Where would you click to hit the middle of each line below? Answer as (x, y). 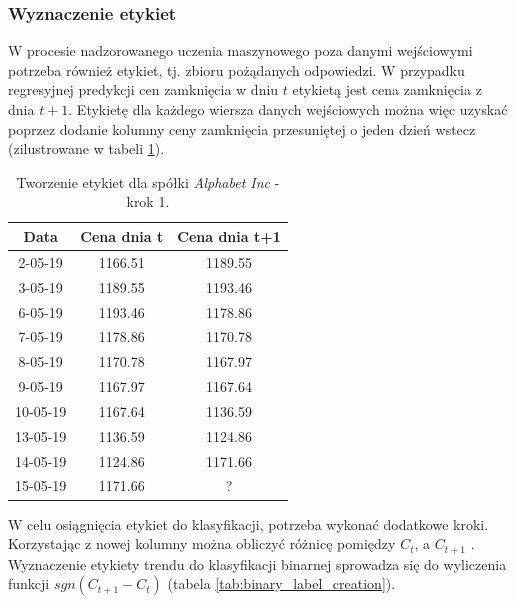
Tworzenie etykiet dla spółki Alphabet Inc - (148, 181)
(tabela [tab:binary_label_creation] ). (281, 583)
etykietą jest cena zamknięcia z (387, 89)
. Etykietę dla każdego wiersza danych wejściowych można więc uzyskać (288, 109)
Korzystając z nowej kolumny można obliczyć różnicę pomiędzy (202, 543)
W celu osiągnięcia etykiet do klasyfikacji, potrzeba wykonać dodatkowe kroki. (248, 523)
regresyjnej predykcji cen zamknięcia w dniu (143, 89)
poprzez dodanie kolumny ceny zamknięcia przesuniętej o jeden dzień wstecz (242, 128)
